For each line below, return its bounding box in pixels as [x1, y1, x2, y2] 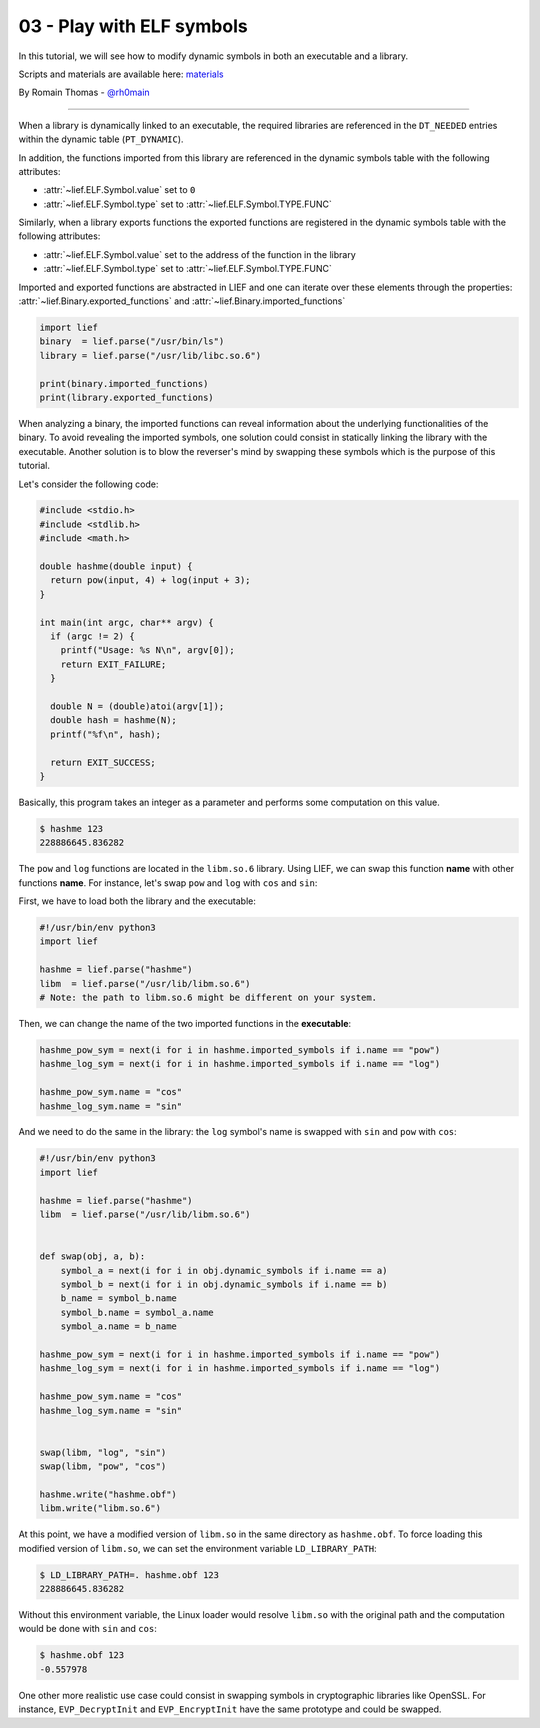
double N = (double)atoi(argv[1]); [50, 700, 225, 712]
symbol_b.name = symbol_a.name [60, 1306, 214, 1318]
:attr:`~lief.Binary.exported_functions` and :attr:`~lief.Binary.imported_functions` [18, 295, 346, 307]
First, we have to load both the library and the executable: [18, 895, 257, 907]
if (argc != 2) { [50, 631, 135, 642]
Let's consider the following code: [18, 478, 159, 490]
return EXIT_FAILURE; [60, 658, 167, 670]
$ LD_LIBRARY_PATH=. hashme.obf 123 [39, 1569, 220, 1580]
